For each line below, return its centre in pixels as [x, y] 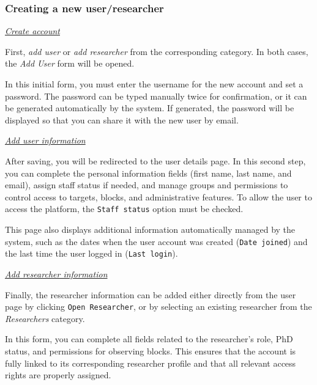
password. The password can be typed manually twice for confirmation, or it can [156, 96]
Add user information [45, 140]
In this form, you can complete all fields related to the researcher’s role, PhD [149, 339]
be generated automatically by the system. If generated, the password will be [150, 108]
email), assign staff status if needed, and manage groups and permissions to [147, 185]
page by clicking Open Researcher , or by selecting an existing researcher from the [158, 306]
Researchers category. [45, 318]
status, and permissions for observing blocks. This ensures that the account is [151, 350]
